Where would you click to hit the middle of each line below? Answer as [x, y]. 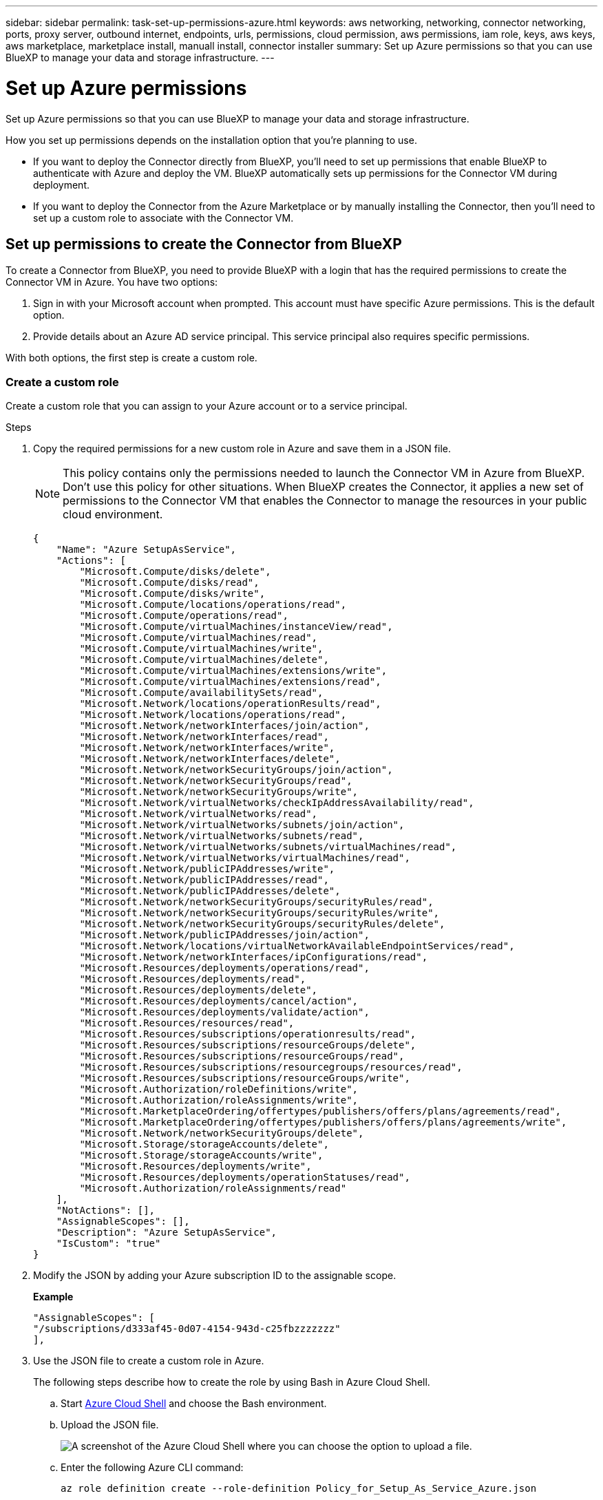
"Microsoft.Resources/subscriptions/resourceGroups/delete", [248, 1045]
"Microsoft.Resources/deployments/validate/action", [224, 1012]
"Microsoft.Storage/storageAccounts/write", [201, 1155]
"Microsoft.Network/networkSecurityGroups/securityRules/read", [256, 902]
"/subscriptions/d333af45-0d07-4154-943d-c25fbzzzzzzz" [187, 1329]
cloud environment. [113, 515]
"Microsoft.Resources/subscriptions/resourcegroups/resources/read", [271, 1067]
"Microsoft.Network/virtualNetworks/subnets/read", [222, 836]
